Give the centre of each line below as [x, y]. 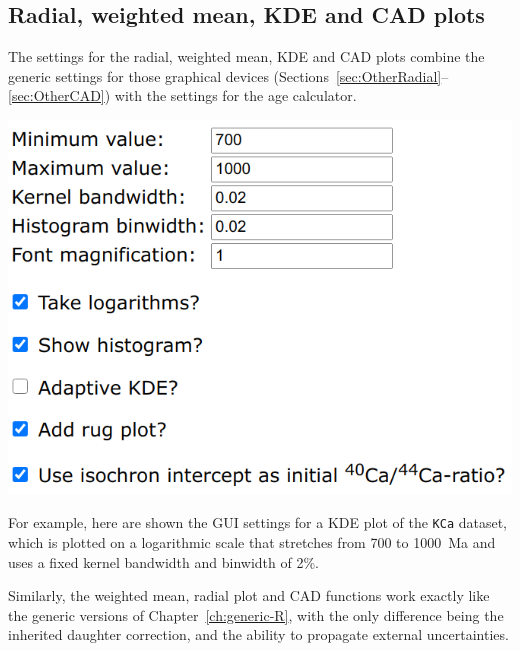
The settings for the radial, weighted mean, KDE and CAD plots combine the [246, 56]
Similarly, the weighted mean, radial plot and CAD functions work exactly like [249, 595]
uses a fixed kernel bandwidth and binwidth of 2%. [163, 561]
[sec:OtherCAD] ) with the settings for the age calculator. [182, 95]
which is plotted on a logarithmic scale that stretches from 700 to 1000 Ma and [252, 542]
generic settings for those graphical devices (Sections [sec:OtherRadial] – [228, 75]
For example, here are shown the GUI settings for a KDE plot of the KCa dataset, [258, 522]
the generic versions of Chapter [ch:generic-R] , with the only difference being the [256, 614]
